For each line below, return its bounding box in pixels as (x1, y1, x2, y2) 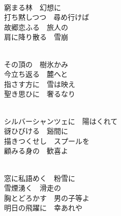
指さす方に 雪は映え (4, 78, 75, 89)
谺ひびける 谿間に (4, 126, 68, 136)
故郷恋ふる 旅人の (4, 21, 68, 32)
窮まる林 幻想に (4, 2, 61, 12)
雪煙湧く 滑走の (4, 182, 61, 193)
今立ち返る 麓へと (4, 69, 68, 79)
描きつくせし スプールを (4, 135, 89, 146)
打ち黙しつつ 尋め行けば (4, 12, 89, 22)
